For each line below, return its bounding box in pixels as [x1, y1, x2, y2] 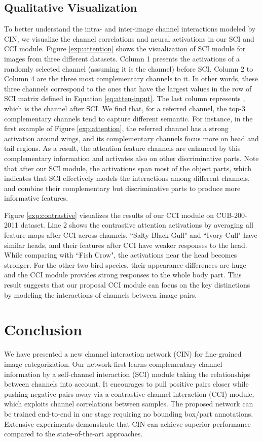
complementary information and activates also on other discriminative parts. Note [4, 152, 259, 163]
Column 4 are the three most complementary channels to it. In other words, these [4, 73, 258, 84]
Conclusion [4, 319, 83, 340]
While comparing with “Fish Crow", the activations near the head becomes [4, 249, 237, 260]
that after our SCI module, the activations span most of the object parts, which [4, 163, 252, 173]
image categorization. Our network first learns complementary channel [4, 358, 222, 369]
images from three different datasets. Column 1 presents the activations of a [4, 53, 240, 64]
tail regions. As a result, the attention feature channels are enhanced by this [4, 143, 241, 153]
